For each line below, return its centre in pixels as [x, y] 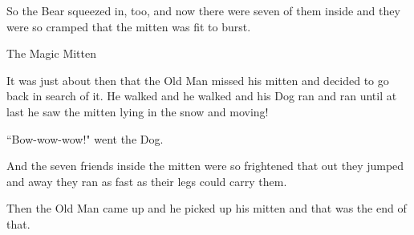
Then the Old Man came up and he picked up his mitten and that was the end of [207, 208]
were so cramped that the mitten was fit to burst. [129, 26]
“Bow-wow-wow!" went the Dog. [85, 138]
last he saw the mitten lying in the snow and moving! [138, 111]
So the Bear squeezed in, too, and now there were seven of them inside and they [203, 10]
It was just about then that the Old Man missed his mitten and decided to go [198, 80]
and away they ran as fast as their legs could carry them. [147, 181]
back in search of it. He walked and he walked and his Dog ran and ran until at [202, 96]
